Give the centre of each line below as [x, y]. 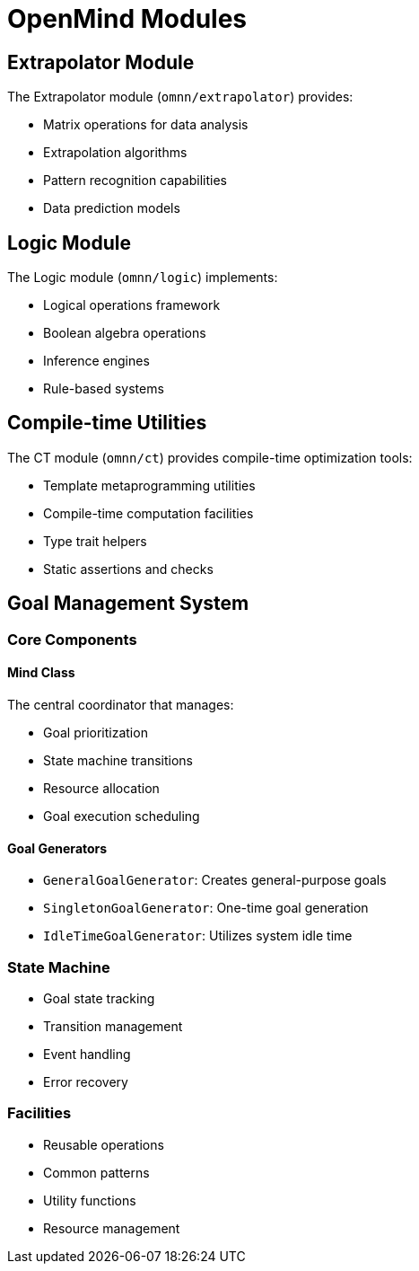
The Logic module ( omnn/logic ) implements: [143, 278]
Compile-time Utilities [107, 423]
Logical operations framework [132, 305]
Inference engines [96, 361]
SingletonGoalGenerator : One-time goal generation [206, 908]
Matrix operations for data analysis [146, 125]
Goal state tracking [99, 998]
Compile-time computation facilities [148, 513]
